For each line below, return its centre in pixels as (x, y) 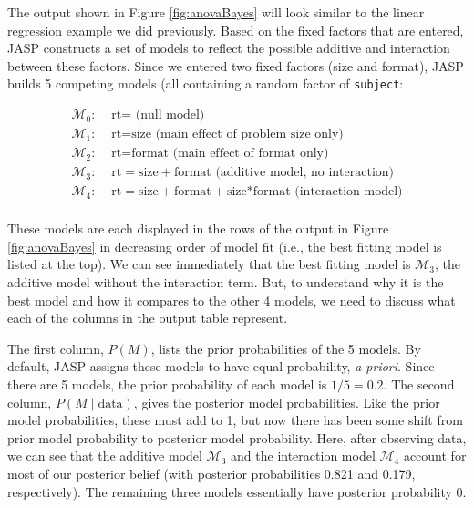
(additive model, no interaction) (305, 173)
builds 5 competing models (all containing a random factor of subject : (206, 83)
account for (435, 456)
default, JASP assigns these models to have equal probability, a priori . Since (221, 366)
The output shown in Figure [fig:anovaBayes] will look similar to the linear (216, 12)
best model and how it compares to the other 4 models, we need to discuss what (232, 300)
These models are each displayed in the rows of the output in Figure (198, 228)
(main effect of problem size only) (249, 135)
